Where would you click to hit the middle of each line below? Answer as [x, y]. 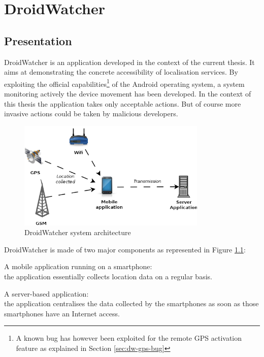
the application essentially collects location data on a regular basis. [108, 276]
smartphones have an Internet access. [62, 313]
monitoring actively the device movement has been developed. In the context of [128, 94]
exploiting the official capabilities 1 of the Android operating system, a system [124, 83]
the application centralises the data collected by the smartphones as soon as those [131, 303]
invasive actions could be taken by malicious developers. [91, 113]
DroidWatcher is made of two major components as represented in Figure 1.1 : [125, 249]
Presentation [38, 40]
